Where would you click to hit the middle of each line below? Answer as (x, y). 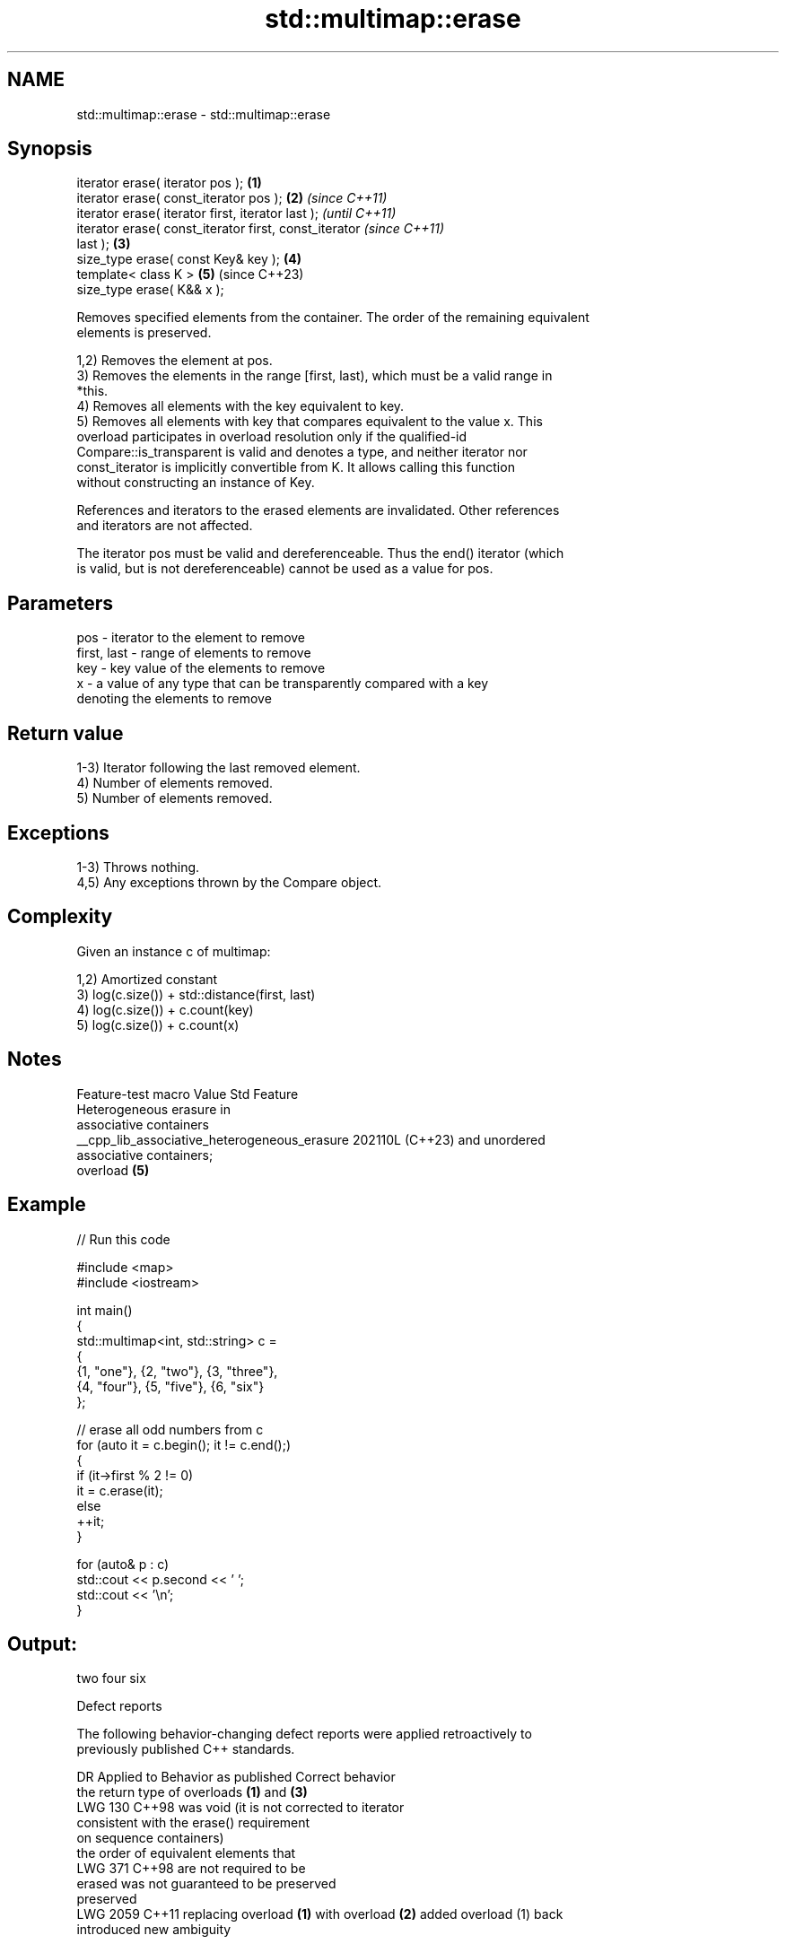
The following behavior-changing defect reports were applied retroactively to (304, 1734)
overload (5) (113, 1170)
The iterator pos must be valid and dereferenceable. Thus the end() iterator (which (320, 554)
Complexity (60, 917)
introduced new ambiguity (154, 1930)
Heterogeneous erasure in (153, 1109)
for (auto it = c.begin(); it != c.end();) (183, 1444)
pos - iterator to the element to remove (191, 638)
